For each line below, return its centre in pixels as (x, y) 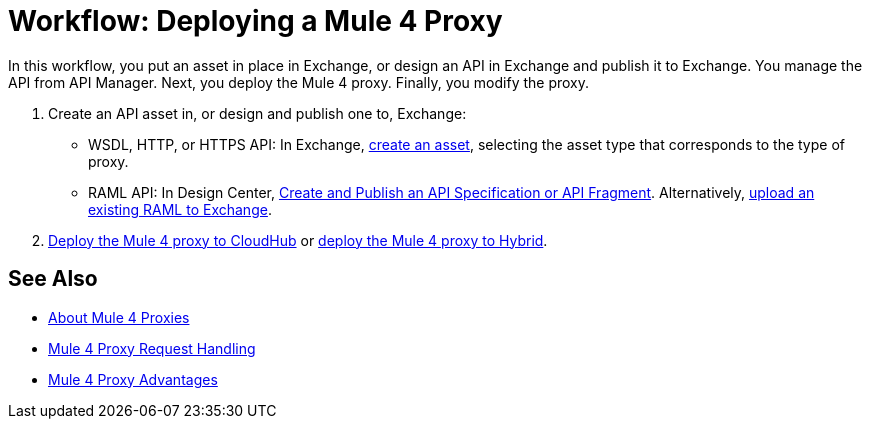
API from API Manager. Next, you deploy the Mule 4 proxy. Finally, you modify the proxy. (299, 82)
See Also (53, 279)
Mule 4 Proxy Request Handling (152, 348)
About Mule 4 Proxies (119, 317)
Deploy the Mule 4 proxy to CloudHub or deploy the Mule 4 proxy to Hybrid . (298, 240)
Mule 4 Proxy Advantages (133, 379)
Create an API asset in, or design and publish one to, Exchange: (257, 113)
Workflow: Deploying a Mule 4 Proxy (255, 21)
